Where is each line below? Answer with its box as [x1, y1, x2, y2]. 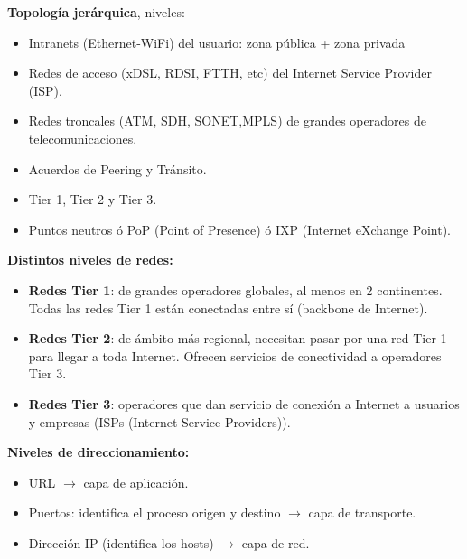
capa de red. [241, 533, 310, 552]
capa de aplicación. [83, 472, 189, 491]
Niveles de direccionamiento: [7, 443, 190, 461]
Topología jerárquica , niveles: [7, 3, 185, 21]
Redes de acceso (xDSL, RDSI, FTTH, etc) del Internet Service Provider [28, 63, 432, 82]
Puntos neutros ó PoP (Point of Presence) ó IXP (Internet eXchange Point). [28, 219, 452, 238]
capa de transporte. [308, 503, 416, 522]
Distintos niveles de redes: [7, 250, 173, 269]
